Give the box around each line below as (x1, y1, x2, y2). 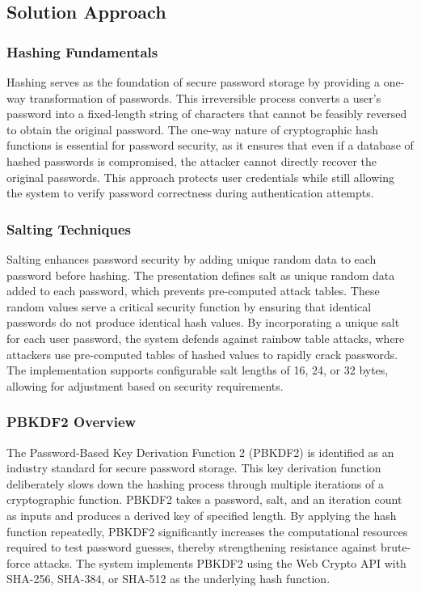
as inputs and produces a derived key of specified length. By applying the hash (6, 506, 397, 523)
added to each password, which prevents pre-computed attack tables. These (6, 282, 380, 299)
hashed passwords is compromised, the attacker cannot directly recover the (6, 152, 377, 169)
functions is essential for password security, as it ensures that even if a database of (6, 137, 414, 154)
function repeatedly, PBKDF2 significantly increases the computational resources (6, 522, 408, 539)
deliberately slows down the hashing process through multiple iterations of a (6, 475, 384, 492)
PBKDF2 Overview (6, 412, 137, 432)
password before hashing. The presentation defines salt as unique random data (6, 266, 395, 283)
